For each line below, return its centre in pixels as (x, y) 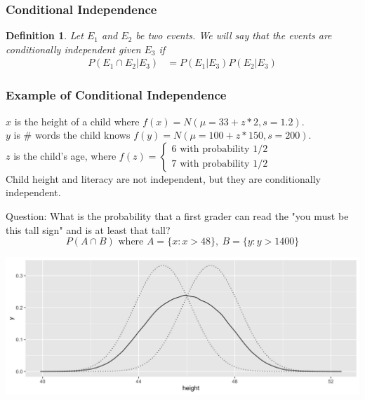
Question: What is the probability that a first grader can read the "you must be (177, 216)
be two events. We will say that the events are (234, 35)
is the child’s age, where (65, 155)
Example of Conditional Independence (116, 95)
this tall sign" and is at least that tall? (88, 229)
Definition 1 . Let (45, 35)
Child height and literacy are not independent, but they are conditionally (163, 178)
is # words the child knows (72, 135)
